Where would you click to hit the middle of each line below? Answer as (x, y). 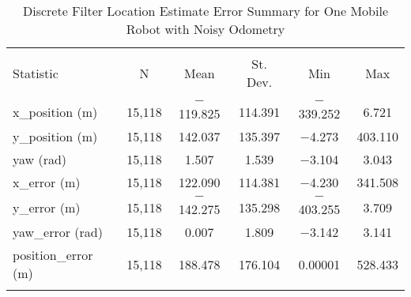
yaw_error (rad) (58, 232)
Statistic (36, 73)
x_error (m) (47, 182)
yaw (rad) (40, 159)
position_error (53, 255)
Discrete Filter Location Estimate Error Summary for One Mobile (205, 11)
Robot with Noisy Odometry (205, 29)
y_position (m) (55, 136)
